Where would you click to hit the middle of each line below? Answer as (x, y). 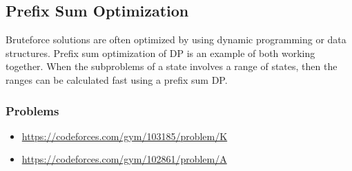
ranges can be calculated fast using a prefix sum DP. (117, 79)
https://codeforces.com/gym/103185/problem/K (125, 136)
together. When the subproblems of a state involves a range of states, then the (172, 66)
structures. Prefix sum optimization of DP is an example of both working (160, 53)
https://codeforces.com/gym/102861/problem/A (124, 159)
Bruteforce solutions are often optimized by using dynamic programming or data (176, 39)
